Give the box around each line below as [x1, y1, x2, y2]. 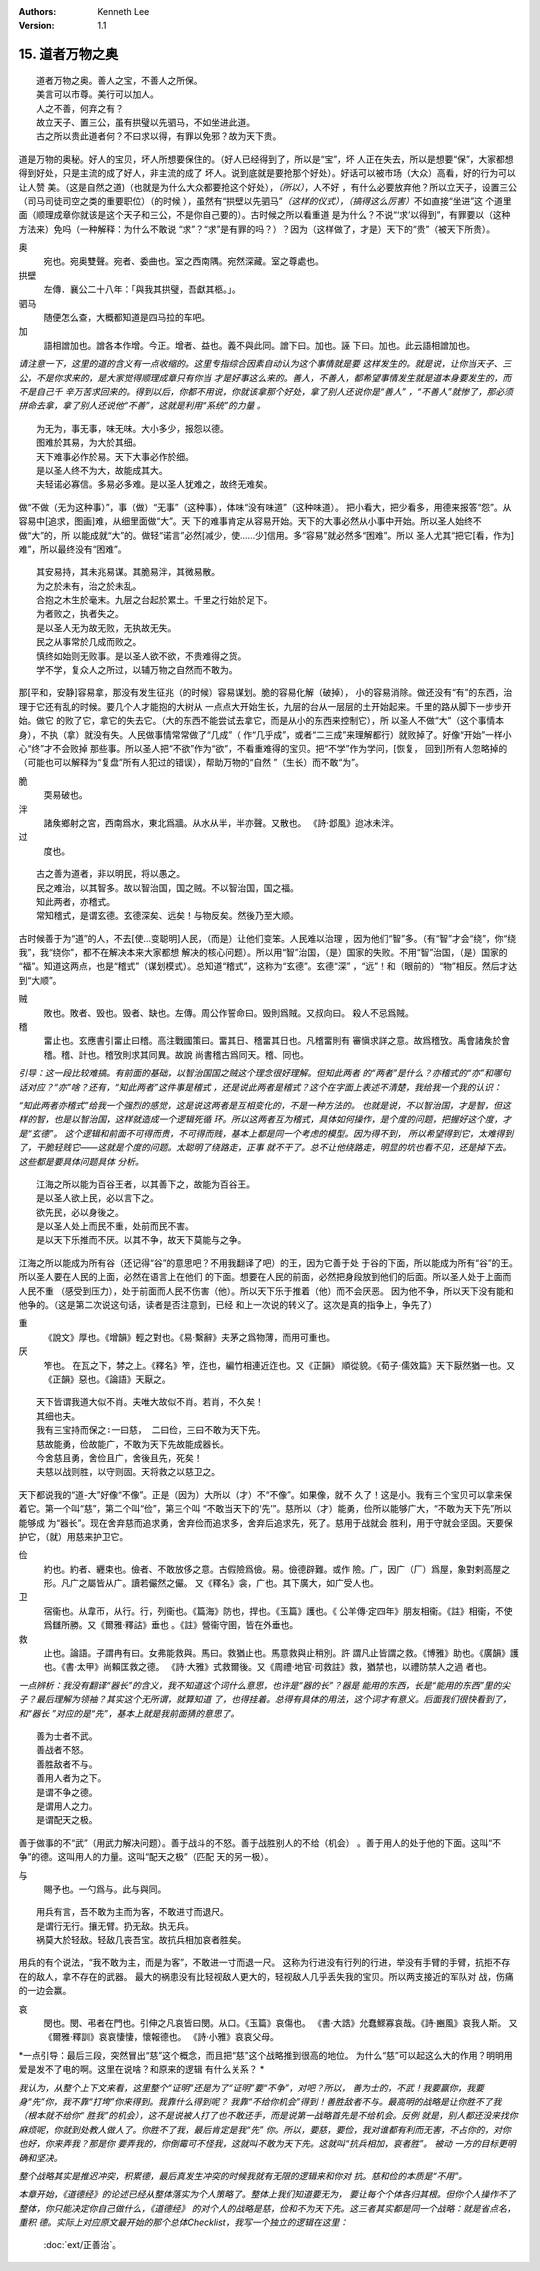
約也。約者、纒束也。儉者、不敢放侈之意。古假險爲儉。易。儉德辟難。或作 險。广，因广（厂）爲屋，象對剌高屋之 [43, 1563, 510, 1575]
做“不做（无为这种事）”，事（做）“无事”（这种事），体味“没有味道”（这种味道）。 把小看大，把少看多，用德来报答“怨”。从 [18, 501, 512, 513]
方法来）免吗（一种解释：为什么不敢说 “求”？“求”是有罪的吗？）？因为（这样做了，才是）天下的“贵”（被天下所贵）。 [18, 223, 495, 235]
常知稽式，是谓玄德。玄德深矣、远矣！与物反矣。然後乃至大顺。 [36, 910, 299, 922]
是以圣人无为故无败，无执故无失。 [36, 622, 177, 634]
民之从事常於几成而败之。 [36, 636, 142, 648]
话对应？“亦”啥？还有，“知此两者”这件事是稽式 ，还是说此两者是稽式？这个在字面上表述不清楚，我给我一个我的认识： [18, 1081, 502, 1093]
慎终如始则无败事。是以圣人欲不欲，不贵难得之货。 [36, 650, 247, 662]
